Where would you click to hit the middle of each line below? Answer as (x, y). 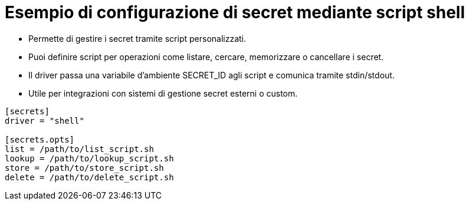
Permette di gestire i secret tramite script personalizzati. (137, 38)
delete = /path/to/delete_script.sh (89, 177)
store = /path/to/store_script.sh (84, 168)
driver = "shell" (45, 120)
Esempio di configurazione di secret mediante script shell (235, 12)
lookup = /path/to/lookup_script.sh (89, 158)
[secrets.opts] (40, 139)
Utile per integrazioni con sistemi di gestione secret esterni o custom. (163, 93)
